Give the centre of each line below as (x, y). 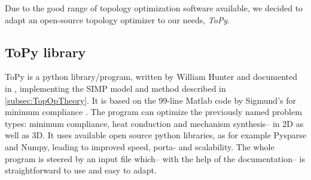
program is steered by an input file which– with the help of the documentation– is (155, 158)
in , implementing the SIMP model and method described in (115, 88)
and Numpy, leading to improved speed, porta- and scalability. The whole (140, 146)
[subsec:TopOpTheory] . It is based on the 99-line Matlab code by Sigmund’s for (150, 100)
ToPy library (45, 52)
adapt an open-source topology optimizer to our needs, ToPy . (118, 19)
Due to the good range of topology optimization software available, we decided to (154, 8)
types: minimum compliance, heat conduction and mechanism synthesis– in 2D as (154, 123)
